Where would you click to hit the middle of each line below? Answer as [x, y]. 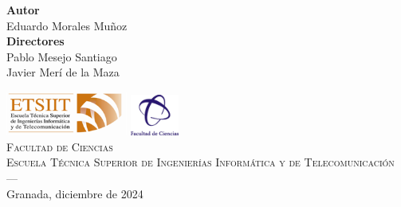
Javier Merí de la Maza [63, 72]
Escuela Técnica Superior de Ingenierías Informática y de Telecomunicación [200, 162]
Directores [35, 41]
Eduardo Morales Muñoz [67, 25]
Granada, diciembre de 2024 [75, 193]
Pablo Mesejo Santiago [62, 56]
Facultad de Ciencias [60, 146]
